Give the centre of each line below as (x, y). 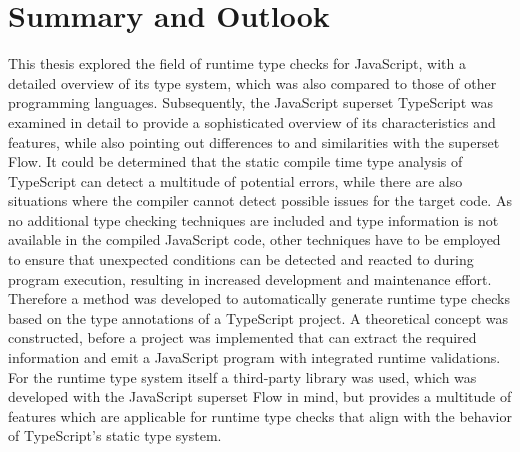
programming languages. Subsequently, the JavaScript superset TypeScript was (250, 102)
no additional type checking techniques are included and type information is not (253, 219)
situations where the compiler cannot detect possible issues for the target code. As (260, 200)
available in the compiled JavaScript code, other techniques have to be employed (254, 239)
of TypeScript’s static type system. (115, 435)
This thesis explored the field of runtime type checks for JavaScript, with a (237, 63)
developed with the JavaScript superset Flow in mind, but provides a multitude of (260, 396)
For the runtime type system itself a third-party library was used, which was (242, 376)
